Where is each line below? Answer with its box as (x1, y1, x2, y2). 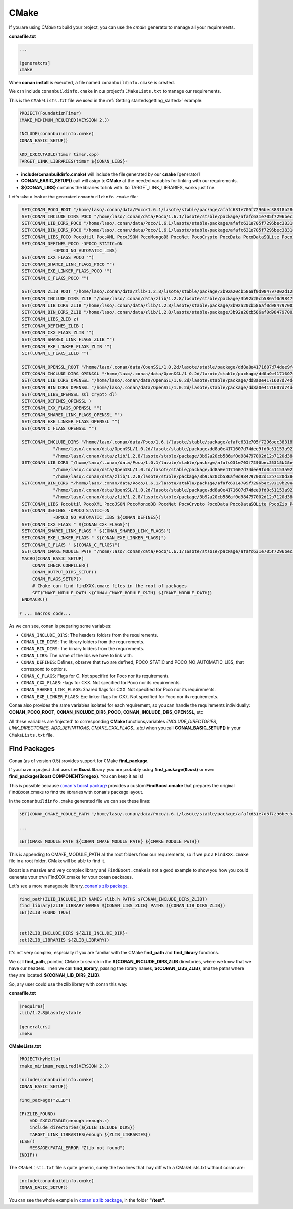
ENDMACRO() (22, 596, 48, 602)
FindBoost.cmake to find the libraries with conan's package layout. (9, 790, 144, 795)
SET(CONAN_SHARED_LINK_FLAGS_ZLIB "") (22, 337, 115, 342)
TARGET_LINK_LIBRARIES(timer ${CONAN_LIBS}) (19, 158, 128, 164)
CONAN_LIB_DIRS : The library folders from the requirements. (21, 638, 145, 645)
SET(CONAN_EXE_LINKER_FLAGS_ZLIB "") (22, 344, 112, 349)
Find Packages (9, 745, 55, 753)
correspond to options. (21, 666, 68, 672)
